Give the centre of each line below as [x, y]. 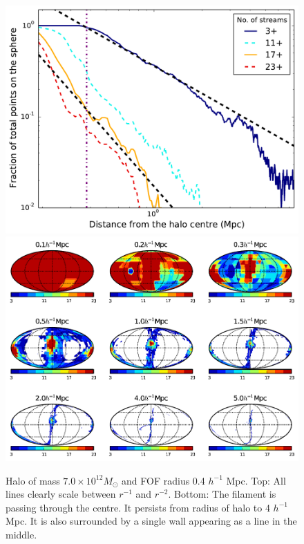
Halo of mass [33, 480]
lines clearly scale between [61, 494]
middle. [21, 535]
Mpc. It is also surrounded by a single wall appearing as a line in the [151, 521]
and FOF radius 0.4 [163, 480]
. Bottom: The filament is [222, 494]
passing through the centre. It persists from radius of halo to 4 [138, 507]
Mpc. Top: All [256, 480]
